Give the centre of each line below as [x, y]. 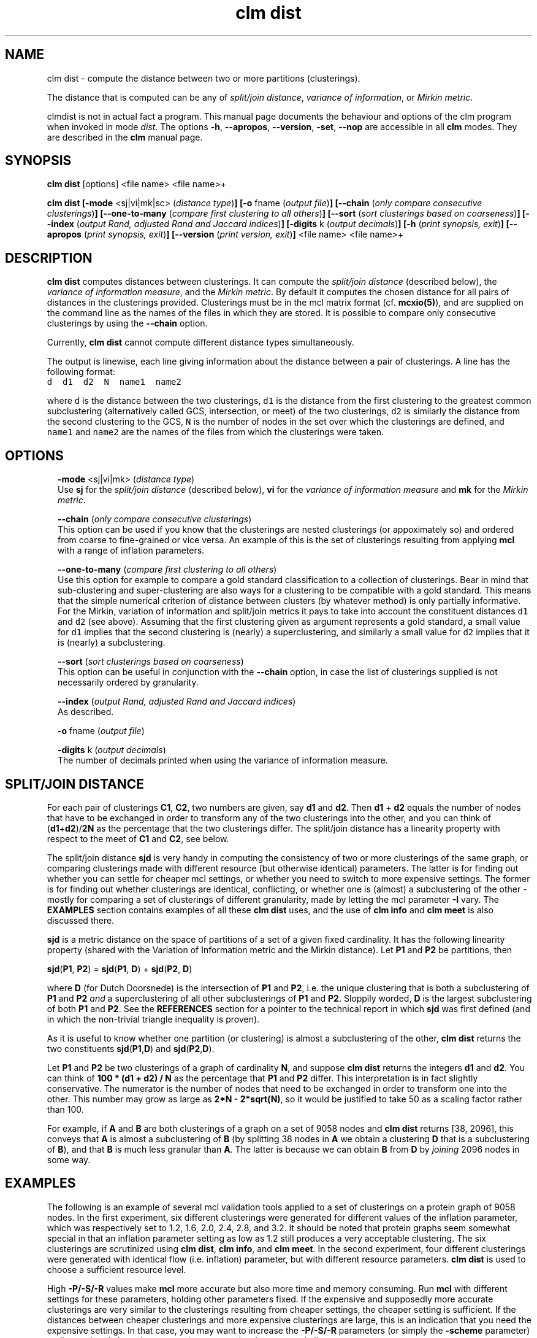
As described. [86, 712]
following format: [81, 372]
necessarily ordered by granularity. [128, 683]
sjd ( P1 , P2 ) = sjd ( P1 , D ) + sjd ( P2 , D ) [120, 969]
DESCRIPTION [49, 258]
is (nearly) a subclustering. [112, 643]
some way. [69, 1159]
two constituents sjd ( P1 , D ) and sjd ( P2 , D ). [131, 1048]
